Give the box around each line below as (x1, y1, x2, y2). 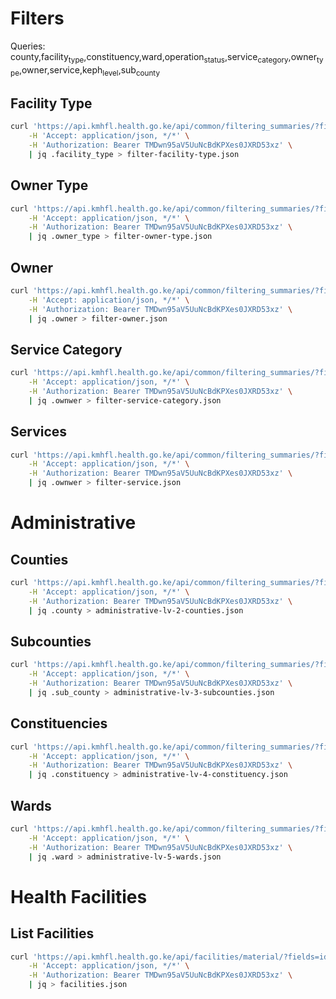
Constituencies (10, 715, 108, 732)
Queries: (10, 40, 46, 52)
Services (10, 423, 68, 441)
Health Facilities (10, 885, 148, 908)
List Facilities (10, 925, 95, 942)
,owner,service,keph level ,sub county (18, 63, 160, 78)
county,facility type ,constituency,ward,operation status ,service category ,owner (10, 50, 317, 65)
